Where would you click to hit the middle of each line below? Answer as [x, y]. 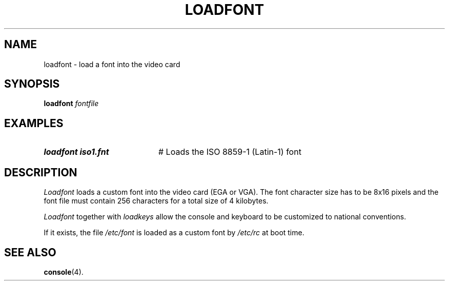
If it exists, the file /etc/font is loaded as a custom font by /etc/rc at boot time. [174, 233]
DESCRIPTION [41, 172]
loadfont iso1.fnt [76, 152]
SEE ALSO [30, 252]
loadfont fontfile [71, 104]
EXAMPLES [34, 123]
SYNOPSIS [32, 84]
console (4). [64, 272]
